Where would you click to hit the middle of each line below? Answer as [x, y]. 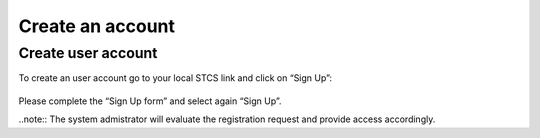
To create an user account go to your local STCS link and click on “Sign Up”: [175, 78]
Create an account [96, 26]
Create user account [88, 53]
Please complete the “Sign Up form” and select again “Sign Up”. [150, 101]
